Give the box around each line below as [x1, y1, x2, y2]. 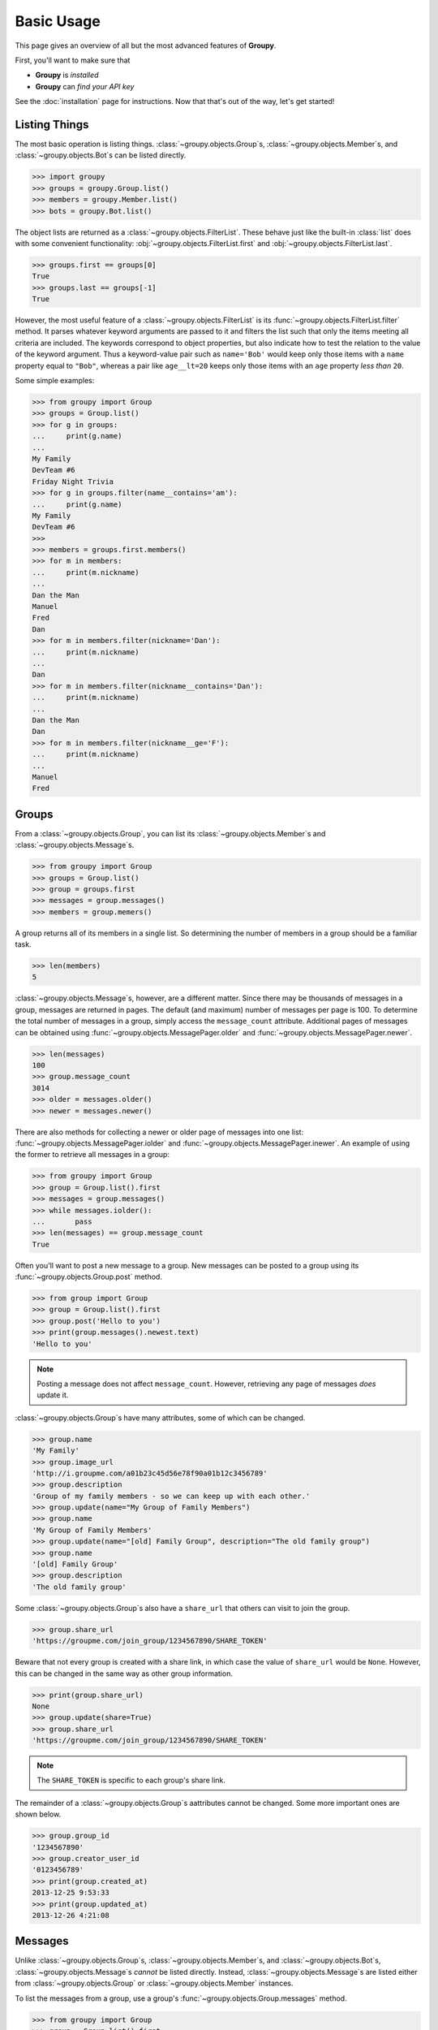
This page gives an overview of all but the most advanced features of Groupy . [15, 41, 277, 50]
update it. [36, 1390, 69, 1400]
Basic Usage [15, 12, 101, 30]
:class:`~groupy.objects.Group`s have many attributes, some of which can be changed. [15, 1413, 306, 1423]
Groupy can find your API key [35, 81, 135, 91]
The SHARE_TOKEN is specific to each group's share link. [36, 1775, 226, 1786]
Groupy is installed [35, 70, 99, 80]
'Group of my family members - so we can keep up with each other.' [32, 1491, 311, 1501]
